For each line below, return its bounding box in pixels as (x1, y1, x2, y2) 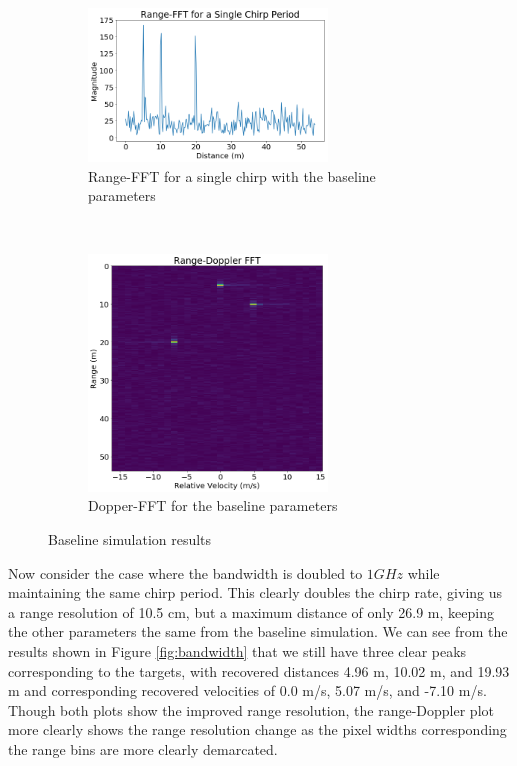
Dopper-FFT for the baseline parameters (88, 495, 338, 516)
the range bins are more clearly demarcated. (8, 738, 278, 759)
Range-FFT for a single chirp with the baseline (88, 165, 376, 186)
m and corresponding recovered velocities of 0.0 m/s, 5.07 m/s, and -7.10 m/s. (8, 680, 487, 701)
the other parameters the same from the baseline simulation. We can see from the (8, 621, 508, 642)
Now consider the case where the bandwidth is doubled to (8, 562, 363, 583)
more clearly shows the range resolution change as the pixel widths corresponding (8, 719, 507, 740)
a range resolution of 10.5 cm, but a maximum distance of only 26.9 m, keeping (8, 601, 494, 622)
